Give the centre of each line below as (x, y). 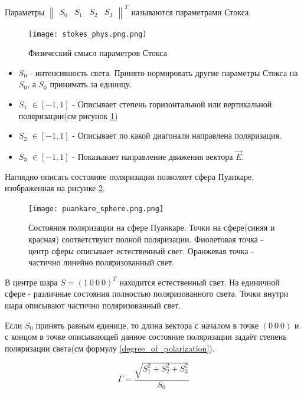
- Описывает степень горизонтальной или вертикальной (172, 104)
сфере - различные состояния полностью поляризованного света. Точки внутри (147, 293)
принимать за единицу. (91, 84)
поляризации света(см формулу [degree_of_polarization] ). (110, 348)
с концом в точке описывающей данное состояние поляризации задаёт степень (146, 336)
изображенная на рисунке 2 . (55, 188)
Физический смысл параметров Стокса (98, 53)
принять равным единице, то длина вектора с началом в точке (147, 325)
